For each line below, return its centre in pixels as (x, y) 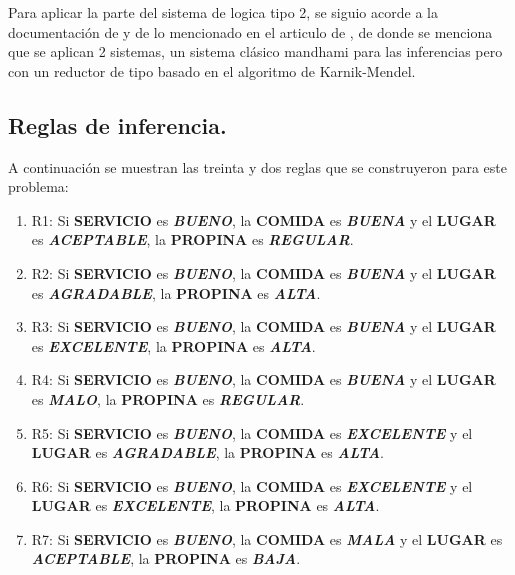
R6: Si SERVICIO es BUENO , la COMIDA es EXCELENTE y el (252, 485)
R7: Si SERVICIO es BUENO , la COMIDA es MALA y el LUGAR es (267, 538)
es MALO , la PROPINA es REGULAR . (168, 398)
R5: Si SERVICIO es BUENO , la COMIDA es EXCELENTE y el (252, 432)
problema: (38, 186)
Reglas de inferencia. (117, 124)
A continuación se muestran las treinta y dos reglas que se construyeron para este (257, 166)
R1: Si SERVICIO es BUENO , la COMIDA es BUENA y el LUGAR (263, 219)
